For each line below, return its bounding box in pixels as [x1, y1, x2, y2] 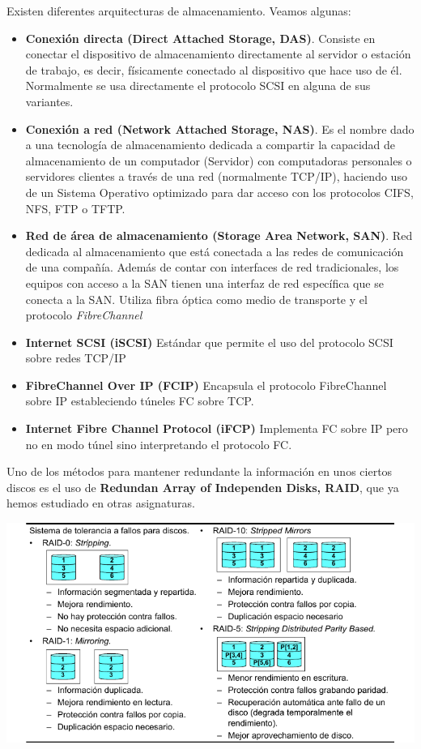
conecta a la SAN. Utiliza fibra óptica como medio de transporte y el [25, 290, 368, 307]
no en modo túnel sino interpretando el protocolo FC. [25, 435, 292, 452]
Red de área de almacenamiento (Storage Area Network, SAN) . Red [25, 227, 413, 244]
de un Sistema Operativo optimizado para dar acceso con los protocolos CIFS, [25, 183, 414, 200]
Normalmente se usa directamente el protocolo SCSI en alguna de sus [25, 77, 371, 94]
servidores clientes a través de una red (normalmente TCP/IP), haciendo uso [25, 168, 407, 185]
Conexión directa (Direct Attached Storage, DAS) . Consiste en [25, 29, 376, 46]
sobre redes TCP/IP [25, 349, 126, 366]
